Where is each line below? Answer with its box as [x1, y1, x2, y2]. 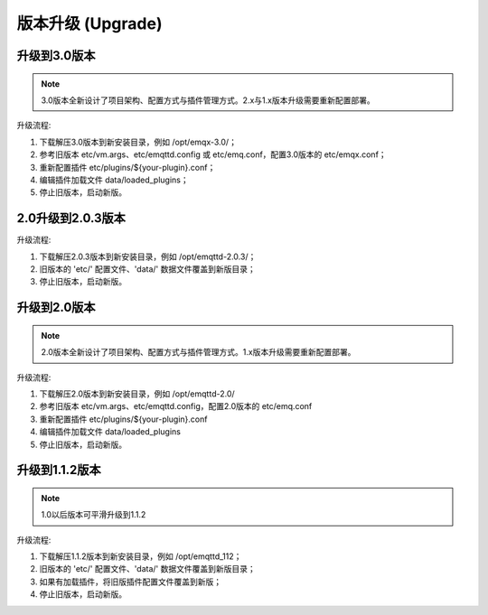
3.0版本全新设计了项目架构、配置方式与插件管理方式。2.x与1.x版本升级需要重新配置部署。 [41, 95, 375, 106]
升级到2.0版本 [16, 300, 96, 315]
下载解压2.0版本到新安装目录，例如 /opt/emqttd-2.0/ [39, 388, 235, 399]
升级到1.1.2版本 [16, 462, 101, 478]
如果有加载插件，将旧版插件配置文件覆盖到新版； [39, 576, 221, 587]
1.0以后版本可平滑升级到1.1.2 [41, 509, 146, 520]
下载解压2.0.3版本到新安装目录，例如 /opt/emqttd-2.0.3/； [39, 251, 257, 262]
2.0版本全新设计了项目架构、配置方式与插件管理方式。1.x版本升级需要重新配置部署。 [41, 347, 356, 358]
